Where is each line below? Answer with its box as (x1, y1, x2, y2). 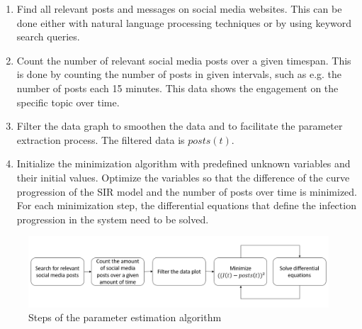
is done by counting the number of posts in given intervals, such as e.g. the (16, 67, 342, 82)
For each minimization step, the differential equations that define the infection (16, 198, 356, 213)
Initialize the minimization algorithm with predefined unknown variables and (16, 156, 351, 171)
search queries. (16, 29, 80, 44)
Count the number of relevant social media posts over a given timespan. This (16, 52, 351, 67)
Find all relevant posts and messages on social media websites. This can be (16, 1, 342, 16)
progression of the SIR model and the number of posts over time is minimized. (16, 184, 358, 199)
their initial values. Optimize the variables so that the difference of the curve (16, 169, 350, 184)
